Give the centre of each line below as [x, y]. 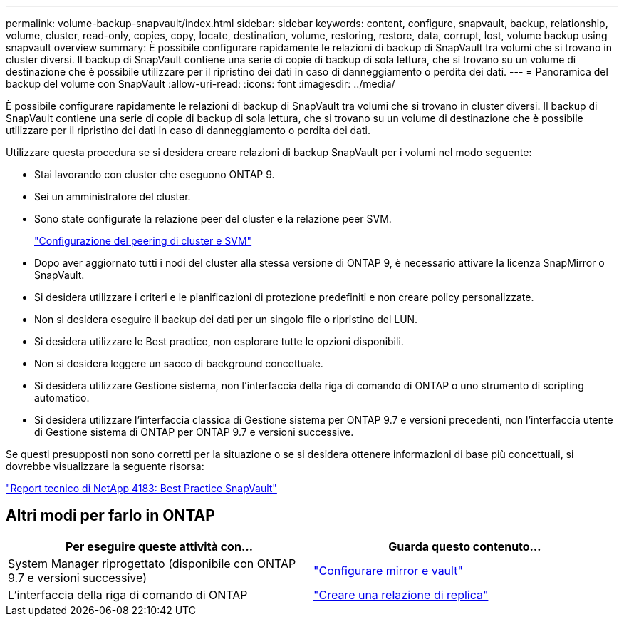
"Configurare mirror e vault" [388, 570]
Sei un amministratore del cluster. [113, 197]
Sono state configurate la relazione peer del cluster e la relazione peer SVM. [213, 219]
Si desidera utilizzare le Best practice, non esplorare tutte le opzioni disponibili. [219, 341]
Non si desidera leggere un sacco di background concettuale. [179, 363]
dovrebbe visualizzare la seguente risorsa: [105, 466]
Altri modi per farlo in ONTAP [110, 516]
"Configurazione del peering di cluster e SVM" [143, 241]
